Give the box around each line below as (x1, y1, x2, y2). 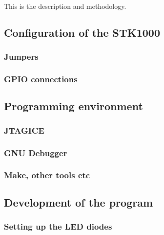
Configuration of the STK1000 (4, 24, 161, 40)
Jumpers (4, 50, 39, 63)
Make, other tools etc (4, 169, 90, 181)
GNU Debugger (4, 146, 67, 159)
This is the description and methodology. (4, 1, 126, 11)
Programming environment (4, 98, 143, 114)
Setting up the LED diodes (4, 220, 112, 233)
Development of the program (4, 194, 153, 210)
